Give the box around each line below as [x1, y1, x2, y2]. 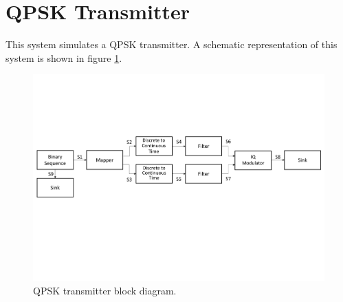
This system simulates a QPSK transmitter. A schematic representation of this [5, 37, 338, 52]
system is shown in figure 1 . [5, 50, 122, 65]
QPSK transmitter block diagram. [33, 283, 177, 297]
